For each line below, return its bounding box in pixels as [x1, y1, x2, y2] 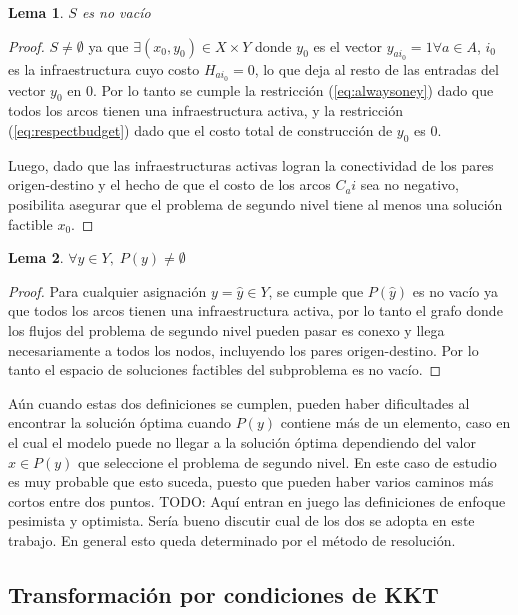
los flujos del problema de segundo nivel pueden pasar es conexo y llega [8, 320, 445, 340]
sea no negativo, [360, 174, 459, 195]
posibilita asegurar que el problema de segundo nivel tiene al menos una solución [8, 194, 503, 215]
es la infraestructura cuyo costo [8, 58, 200, 79]
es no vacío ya [412, 280, 499, 301]
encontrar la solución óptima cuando [8, 412, 232, 433]
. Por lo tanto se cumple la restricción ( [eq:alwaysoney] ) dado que [92, 79, 494, 100]
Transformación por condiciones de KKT [8, 578, 439, 609]
